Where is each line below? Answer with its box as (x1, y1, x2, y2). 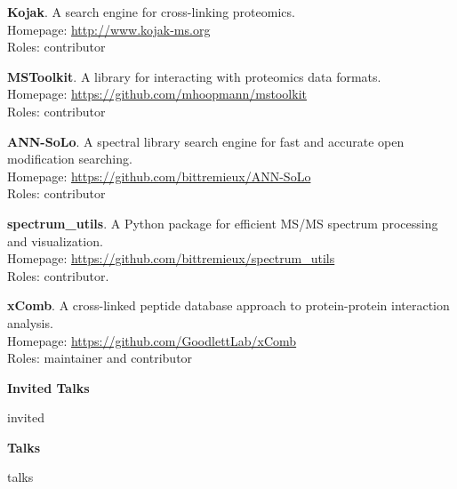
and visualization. (7, 231, 103, 250)
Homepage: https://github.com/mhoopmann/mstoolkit (7, 84, 307, 103)
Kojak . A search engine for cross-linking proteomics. (7, 3, 295, 20)
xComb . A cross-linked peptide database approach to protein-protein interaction (7, 296, 450, 315)
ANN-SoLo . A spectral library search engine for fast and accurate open (7, 132, 405, 150)
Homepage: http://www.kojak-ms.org (7, 20, 211, 38)
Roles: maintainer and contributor (7, 349, 193, 367)
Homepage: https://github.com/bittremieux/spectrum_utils (7, 249, 335, 268)
